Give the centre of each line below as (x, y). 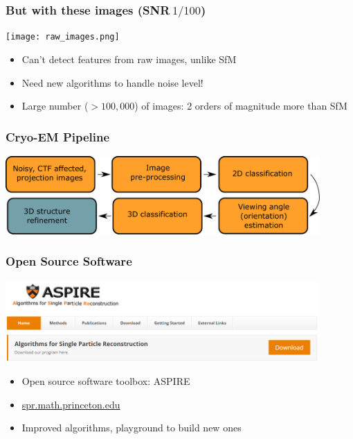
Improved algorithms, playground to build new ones (132, 428)
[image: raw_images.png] (63, 37)
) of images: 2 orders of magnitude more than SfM (241, 106)
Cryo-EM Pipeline (58, 136)
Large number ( (55, 106)
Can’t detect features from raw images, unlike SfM (129, 59)
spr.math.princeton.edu (71, 404)
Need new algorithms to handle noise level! (112, 82)
